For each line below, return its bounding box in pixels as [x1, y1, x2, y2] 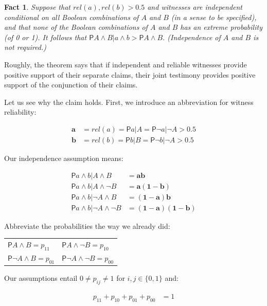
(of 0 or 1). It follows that [4, 31, 87, 42]
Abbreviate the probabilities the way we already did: [4, 220, 170, 231]
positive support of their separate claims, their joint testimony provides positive [4, 69, 256, 80]
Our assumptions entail [4, 273, 78, 283]
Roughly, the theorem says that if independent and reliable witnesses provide [4, 59, 247, 69]
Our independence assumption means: [4, 153, 123, 163]
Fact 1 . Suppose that [4, 2, 70, 12]
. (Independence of [163, 31, 221, 42]
